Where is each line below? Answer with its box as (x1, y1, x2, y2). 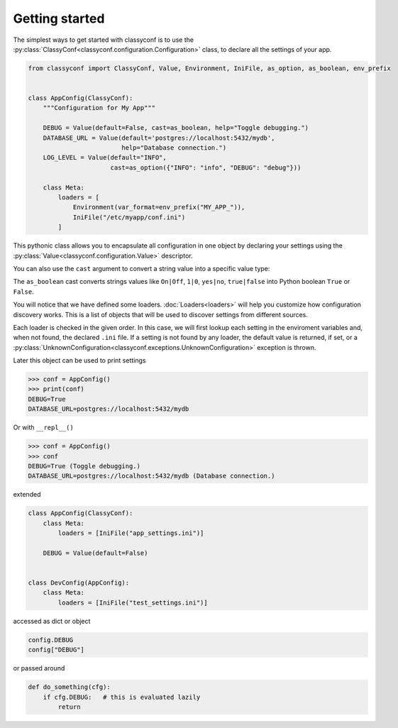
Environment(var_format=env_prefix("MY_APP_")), (72, 203, 245, 211)
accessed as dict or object (13, 617, 91, 625)
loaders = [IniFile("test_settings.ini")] (57, 598, 209, 607)
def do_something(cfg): (28, 683, 111, 691)
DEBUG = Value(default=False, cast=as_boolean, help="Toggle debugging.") (43, 124, 309, 132)
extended (13, 490, 41, 499)
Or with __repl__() (13, 423, 74, 432)
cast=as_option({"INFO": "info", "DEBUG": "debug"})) (110, 163, 302, 172)
